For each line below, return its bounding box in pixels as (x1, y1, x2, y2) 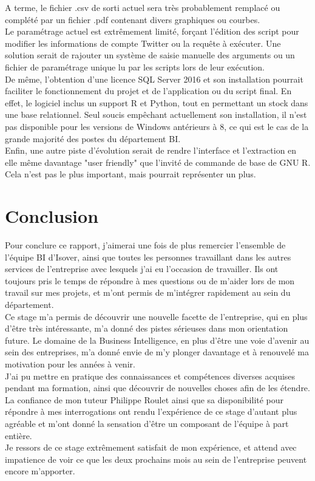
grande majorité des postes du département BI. (5, 132, 181, 145)
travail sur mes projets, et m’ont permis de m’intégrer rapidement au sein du (5, 286, 291, 299)
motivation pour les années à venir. (5, 357, 135, 370)
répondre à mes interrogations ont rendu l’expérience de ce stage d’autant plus (5, 405, 297, 418)
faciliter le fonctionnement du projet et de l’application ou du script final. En (5, 84, 292, 97)
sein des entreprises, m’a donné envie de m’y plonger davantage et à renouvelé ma (5, 346, 309, 358)
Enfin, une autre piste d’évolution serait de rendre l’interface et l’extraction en (5, 144, 297, 157)
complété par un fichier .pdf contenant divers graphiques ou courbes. (5, 13, 260, 26)
